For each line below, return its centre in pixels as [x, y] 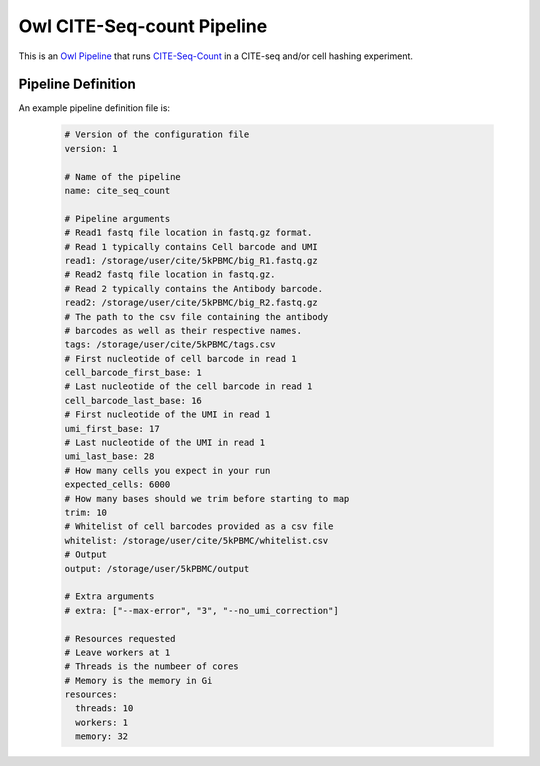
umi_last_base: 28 [109, 456]
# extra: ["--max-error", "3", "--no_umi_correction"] [201, 610]
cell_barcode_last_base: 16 [133, 400]
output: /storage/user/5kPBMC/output [157, 568]
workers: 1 [102, 722]
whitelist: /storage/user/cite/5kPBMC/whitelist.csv [196, 540]
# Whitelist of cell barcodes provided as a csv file [199, 526]
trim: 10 [86, 512]
